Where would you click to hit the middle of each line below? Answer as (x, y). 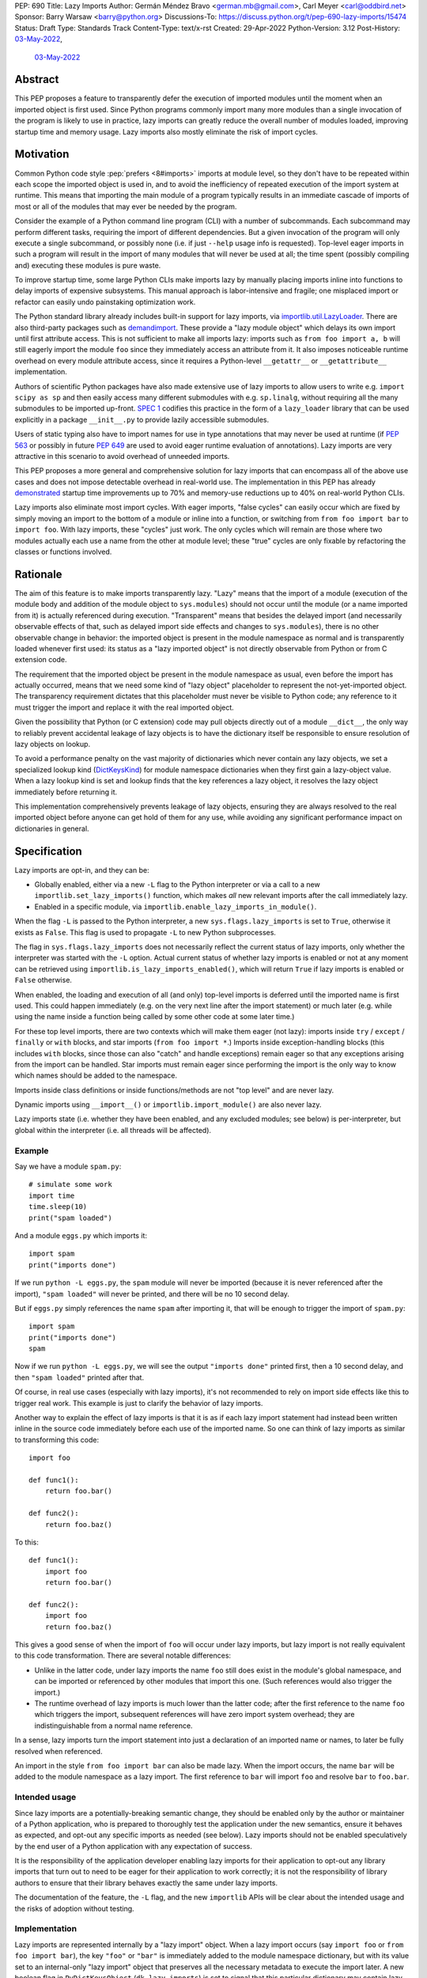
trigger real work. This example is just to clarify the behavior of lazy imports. (139, 1403)
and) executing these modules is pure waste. (88, 265)
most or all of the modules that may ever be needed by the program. (126, 207)
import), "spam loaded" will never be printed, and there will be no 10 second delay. (152, 1294)
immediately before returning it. (66, 792)
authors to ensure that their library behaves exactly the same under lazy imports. (146, 1882)
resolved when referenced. (59, 1751)
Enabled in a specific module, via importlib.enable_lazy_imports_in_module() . (176, 907)
